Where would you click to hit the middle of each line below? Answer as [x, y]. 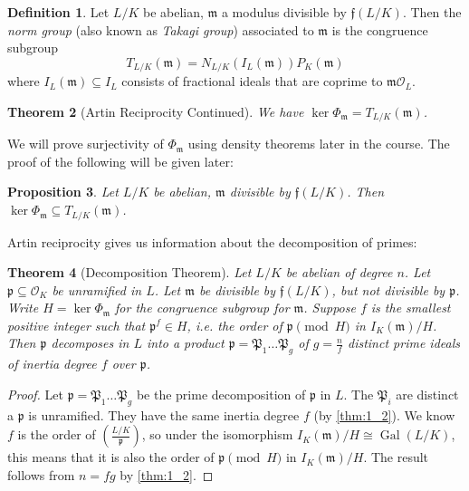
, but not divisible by [388, 289]
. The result [396, 457]
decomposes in [90, 343]
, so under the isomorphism [217, 434]
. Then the [432, 12]
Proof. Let [35, 394]
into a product [185, 343]
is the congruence [380, 29]
